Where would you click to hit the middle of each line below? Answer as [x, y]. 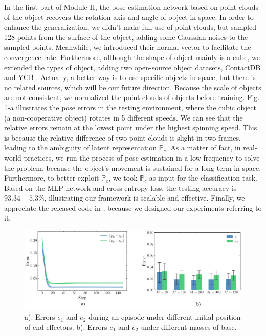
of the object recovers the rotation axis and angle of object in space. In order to [129, 17]
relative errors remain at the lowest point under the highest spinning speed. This [131, 127]
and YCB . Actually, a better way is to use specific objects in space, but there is [130, 77]
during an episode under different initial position [165, 317]
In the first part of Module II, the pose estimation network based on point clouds [131, 7]
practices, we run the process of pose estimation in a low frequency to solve [142, 157]
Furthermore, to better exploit [52, 178]
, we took [123, 178]
